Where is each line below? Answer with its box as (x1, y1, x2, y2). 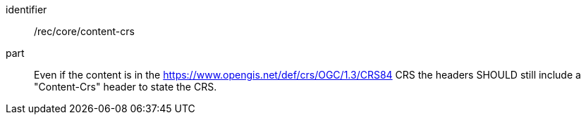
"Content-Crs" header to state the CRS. (34, 81, 217, 93)
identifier (6, 4, 47, 15)
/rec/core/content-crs (34, 25, 135, 37)
